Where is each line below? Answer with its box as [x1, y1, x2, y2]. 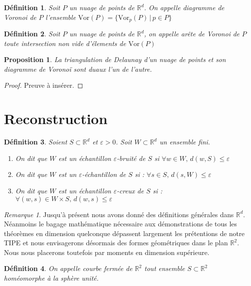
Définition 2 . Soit [4, 29, 60, 39]
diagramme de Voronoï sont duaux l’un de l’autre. [4, 64, 152, 74]
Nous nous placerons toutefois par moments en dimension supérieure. [4, 247, 210, 257]
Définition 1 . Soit [4, 2, 60, 12]
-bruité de [117, 153, 146, 163]
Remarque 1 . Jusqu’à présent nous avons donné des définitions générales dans [4, 209, 234, 219]
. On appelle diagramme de [144, 2, 224, 12]
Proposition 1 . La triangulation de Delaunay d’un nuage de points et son [4, 54, 226, 64]
